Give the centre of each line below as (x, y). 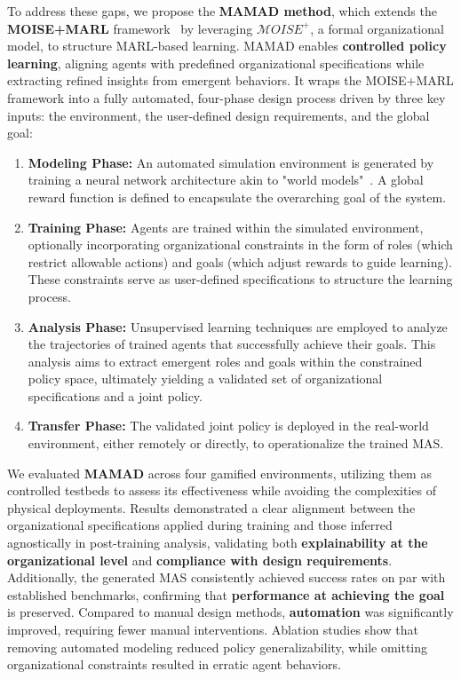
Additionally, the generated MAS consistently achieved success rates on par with (227, 577)
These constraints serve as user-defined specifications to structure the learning (240, 279)
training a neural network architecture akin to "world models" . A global (226, 180)
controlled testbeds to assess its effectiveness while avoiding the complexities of (222, 490)
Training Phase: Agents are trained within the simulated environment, (226, 227)
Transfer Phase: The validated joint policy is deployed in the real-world (228, 426)
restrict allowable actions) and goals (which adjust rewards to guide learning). (240, 261)
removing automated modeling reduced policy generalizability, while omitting (218, 647)
